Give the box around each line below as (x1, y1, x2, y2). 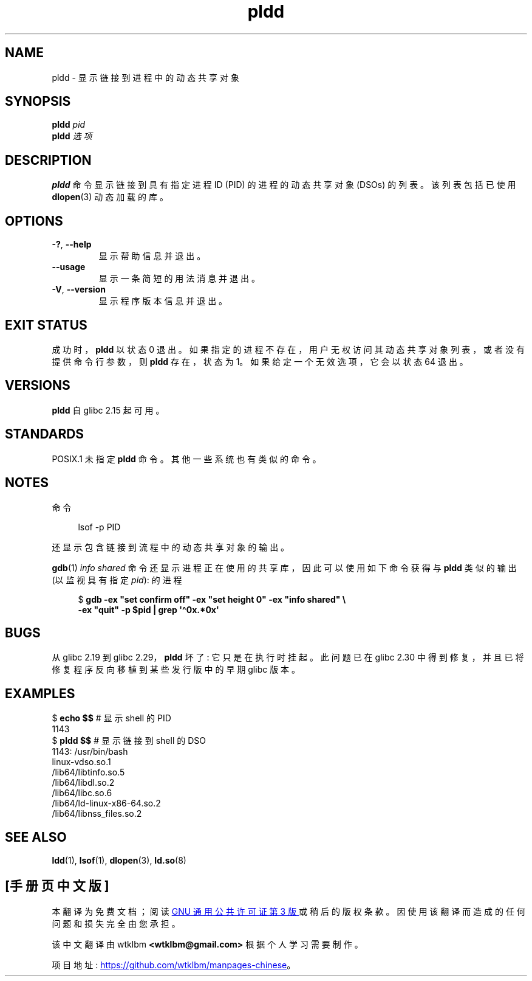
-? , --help (52, 239, 92, 250)
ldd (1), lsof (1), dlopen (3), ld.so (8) (52, 855, 186, 866)
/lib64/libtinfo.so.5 (52, 767, 125, 778)
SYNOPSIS (5, 94, 71, 109)
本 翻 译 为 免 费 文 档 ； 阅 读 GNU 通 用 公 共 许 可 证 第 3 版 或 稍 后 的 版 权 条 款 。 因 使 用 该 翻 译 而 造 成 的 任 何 (52, 906, 525, 917)
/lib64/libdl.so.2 (52, 777, 115, 788)
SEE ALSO (5, 829, 67, 845)
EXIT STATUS (5, 317, 87, 333)
